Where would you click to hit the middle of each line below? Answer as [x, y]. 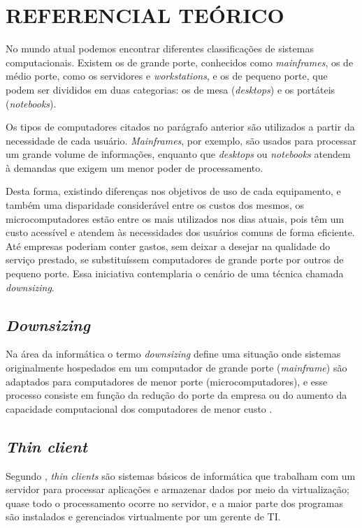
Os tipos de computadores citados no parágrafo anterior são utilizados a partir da [180, 127]
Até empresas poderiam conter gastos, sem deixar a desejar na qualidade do [168, 245]
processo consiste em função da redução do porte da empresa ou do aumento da [176, 395]
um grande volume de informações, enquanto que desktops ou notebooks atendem [178, 154]
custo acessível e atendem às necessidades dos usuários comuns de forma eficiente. [180, 232]
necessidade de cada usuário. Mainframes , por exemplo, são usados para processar [181, 140]
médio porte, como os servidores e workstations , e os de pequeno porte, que [167, 76]
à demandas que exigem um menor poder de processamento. [135, 167]
